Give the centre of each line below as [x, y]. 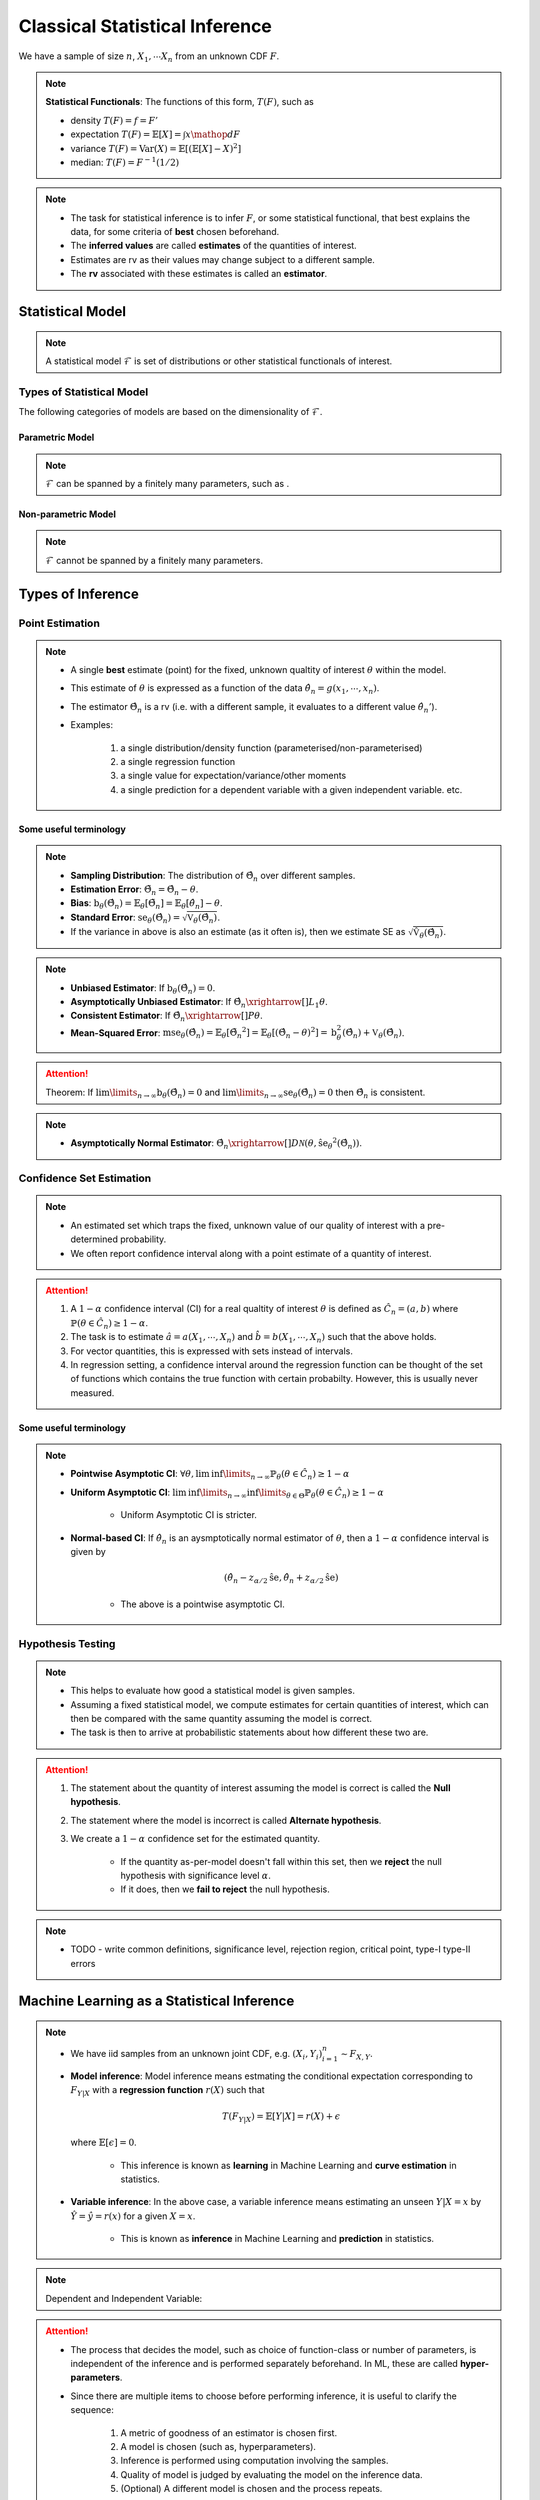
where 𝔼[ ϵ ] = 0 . [103, 2142]
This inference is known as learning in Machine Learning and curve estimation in [288, 2165]
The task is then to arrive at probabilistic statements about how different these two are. [249, 1732]
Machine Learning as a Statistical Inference [156, 2001]
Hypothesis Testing [67, 1643]
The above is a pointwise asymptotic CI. [202, 1604]
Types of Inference [78, 593]
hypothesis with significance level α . [196, 1876]
